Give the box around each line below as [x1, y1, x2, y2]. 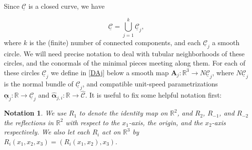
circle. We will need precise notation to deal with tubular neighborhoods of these [4, 48, 245, 58]
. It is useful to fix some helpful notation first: [85, 90, 222, 100]
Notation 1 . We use [4, 108, 67, 118]
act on [102, 127, 121, 137]
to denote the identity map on [79, 108, 168, 118]
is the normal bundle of [4, 78, 73, 88]
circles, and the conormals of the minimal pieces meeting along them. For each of [4, 58, 246, 68]
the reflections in [4, 117, 54, 127]
